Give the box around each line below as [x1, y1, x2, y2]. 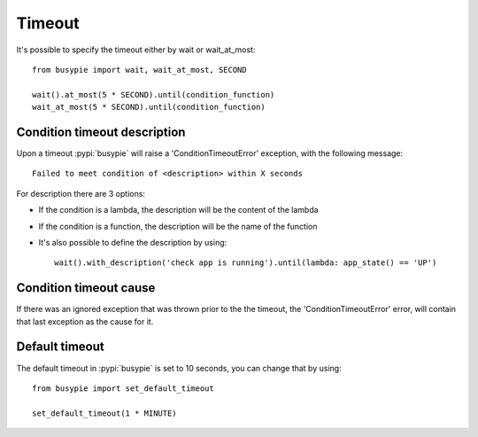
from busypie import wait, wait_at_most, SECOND [32, 65, 247, 74]
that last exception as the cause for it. [16, 316, 154, 327]
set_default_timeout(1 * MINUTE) [32, 408, 177, 418]
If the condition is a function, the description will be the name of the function [38, 221, 318, 231]
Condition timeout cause [16, 280, 156, 296]
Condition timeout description [16, 124, 186, 139]
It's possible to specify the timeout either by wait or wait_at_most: [16, 44, 256, 55]
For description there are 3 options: [16, 188, 146, 199]
